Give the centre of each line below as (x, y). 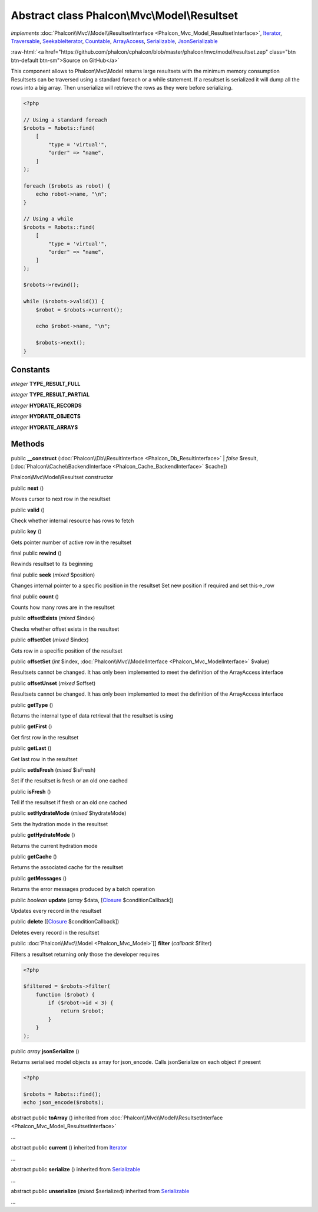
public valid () (28, 510)
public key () (26, 532)
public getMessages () (39, 878)
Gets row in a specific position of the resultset (67, 651)
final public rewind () (36, 553)
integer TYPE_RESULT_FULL (46, 384)
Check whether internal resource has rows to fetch (72, 520)
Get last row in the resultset (44, 759)
